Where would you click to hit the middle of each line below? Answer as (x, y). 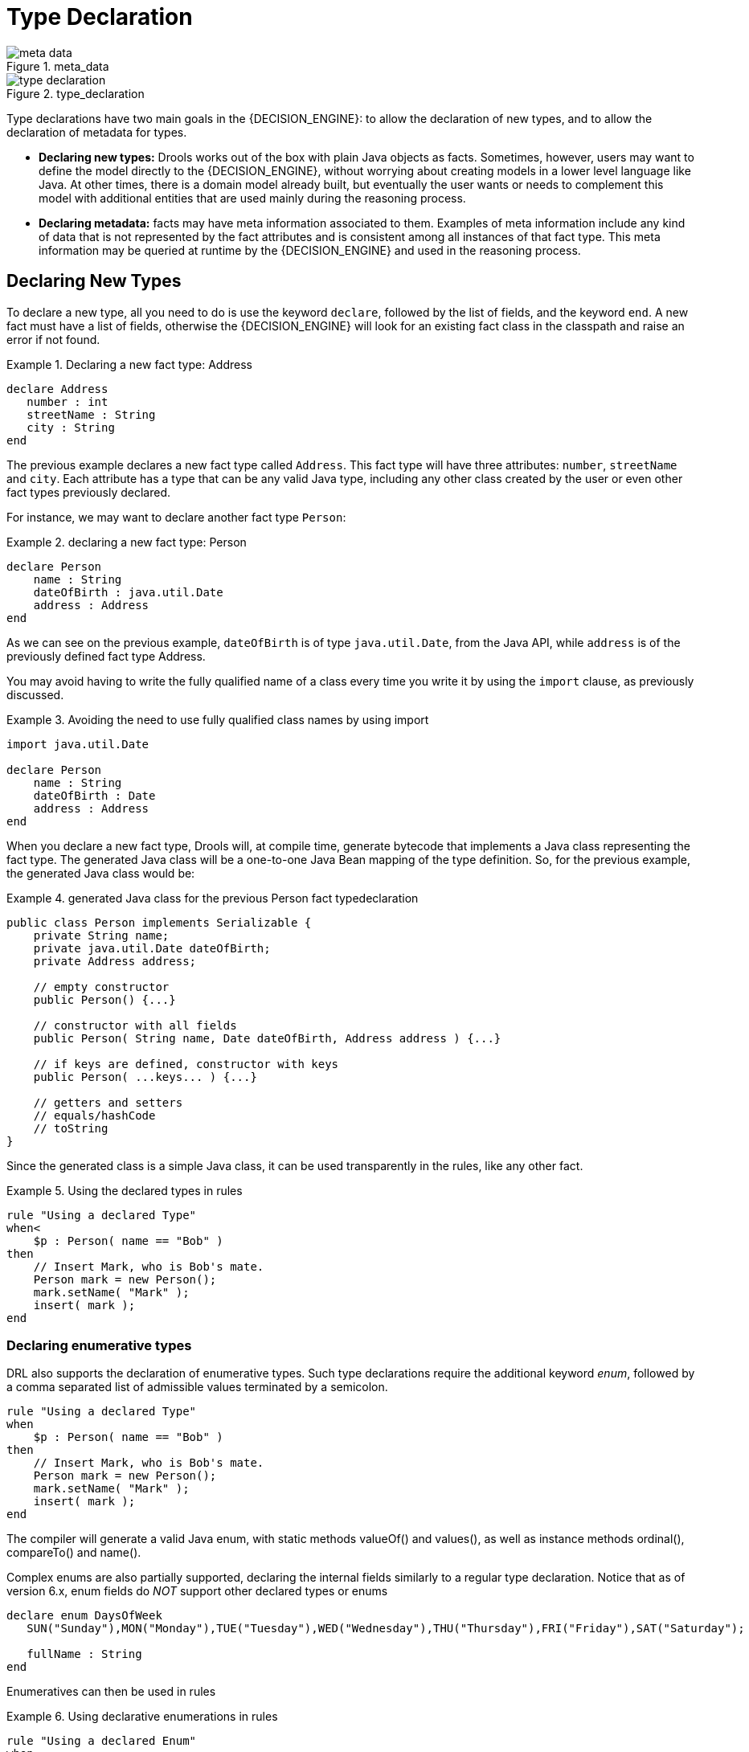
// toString (71, 1128)
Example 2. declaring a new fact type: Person (127, 542)
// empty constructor (101, 987)
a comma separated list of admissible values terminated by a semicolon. (197, 1387)
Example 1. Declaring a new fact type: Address (129, 364)
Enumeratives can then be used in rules (111, 1692)
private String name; (101, 935)
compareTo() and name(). (74, 1553)
